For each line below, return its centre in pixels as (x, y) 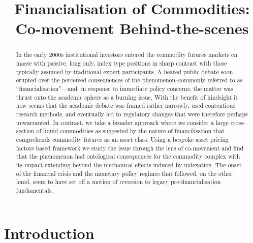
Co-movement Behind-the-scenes (132, 28)
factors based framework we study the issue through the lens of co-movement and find (130, 148)
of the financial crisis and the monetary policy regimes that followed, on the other (124, 173)
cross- (238, 122)
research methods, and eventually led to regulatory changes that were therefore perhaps (132, 114)
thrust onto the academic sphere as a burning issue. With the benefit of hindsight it (127, 97)
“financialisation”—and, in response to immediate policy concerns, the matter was (124, 88)
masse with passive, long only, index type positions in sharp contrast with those (121, 63)
